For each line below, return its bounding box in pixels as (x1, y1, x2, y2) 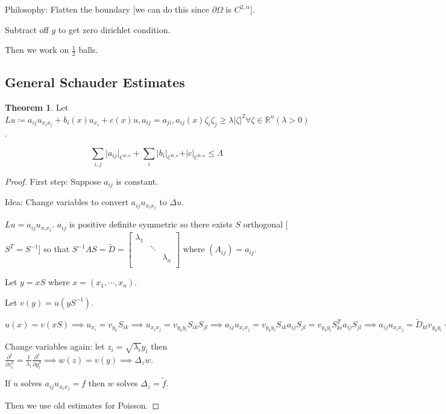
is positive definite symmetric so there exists (69, 218, 233, 230)
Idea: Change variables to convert (5, 196, 129, 208)
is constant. (116, 175, 159, 187)
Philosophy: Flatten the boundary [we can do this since (5, 3, 210, 15)
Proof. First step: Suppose (5, 175, 101, 187)
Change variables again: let (5, 340, 105, 353)
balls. (78, 43, 98, 56)
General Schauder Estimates (5, 73, 185, 91)
